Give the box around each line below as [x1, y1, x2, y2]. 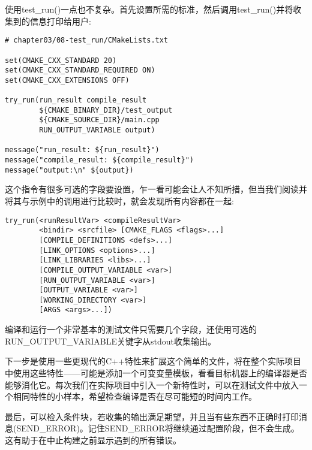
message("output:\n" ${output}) [5, 165, 134, 174]
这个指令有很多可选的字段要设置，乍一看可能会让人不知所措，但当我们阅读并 [5, 183, 307, 195]
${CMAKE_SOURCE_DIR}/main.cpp [39, 116, 160, 125]
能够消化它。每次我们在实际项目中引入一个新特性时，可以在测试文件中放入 [5, 378, 299, 391]
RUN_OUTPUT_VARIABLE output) [39, 126, 155, 135]
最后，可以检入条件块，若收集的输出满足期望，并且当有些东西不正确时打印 [5, 410, 299, 422]
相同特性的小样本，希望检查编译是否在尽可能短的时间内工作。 [13, 390, 257, 403]
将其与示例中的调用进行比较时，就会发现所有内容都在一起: [5, 194, 234, 207]
